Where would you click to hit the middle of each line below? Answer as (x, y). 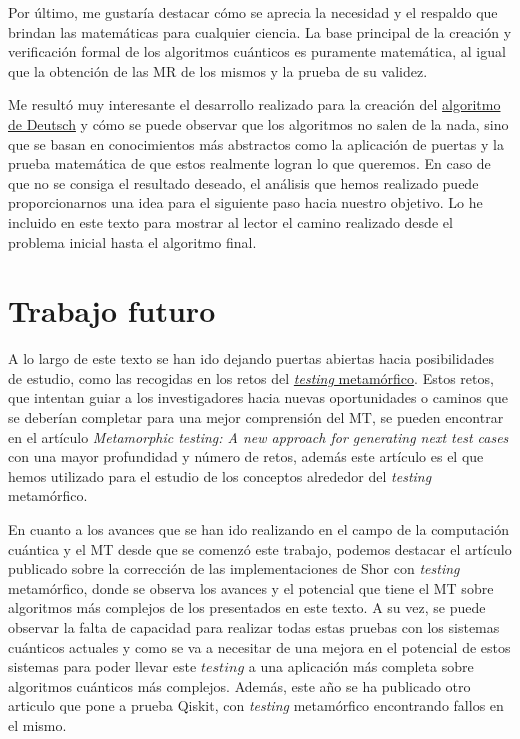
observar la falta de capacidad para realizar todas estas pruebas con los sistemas (254, 626)
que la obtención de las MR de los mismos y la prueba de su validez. (218, 70)
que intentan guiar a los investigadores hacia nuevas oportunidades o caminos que (258, 397)
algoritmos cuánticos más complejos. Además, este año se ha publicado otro (239, 685)
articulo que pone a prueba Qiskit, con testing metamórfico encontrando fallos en (256, 705)
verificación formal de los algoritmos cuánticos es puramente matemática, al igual (257, 51)
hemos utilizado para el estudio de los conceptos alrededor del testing (220, 475)
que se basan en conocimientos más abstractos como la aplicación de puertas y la (256, 143)
